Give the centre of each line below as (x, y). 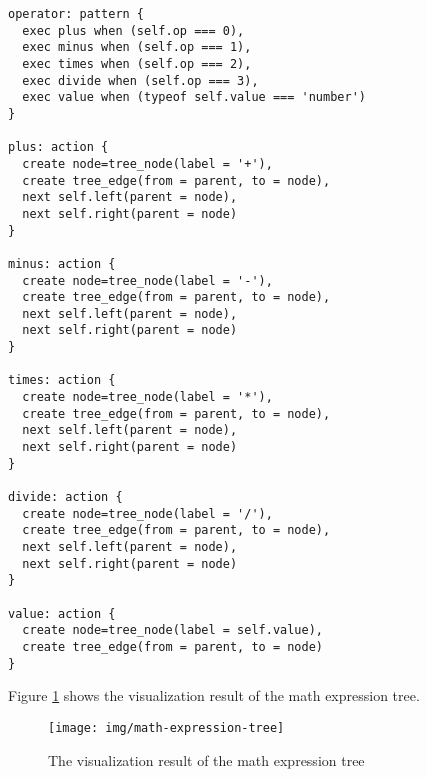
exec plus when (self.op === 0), (133, 30)
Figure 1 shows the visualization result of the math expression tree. (214, 695)
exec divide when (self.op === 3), (140, 80)
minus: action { (62, 263)
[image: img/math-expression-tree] (166, 727)
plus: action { (58, 147)
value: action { (62, 613)
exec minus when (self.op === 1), (137, 47)
